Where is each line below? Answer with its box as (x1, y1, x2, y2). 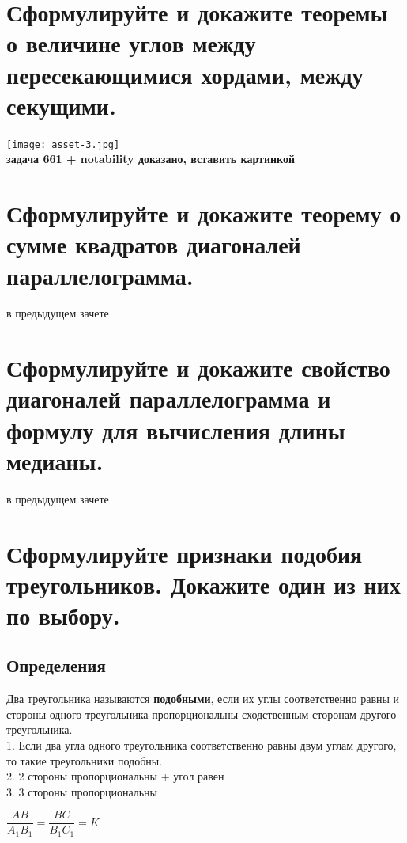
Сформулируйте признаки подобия (6, 537, 363, 569)
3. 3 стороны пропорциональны (6, 783, 157, 799)
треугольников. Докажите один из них (6, 568, 401, 600)
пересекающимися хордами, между (6, 58, 364, 90)
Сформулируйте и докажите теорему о (6, 197, 401, 230)
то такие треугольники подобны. (6, 752, 163, 769)
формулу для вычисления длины (6, 413, 345, 446)
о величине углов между (6, 27, 256, 59)
